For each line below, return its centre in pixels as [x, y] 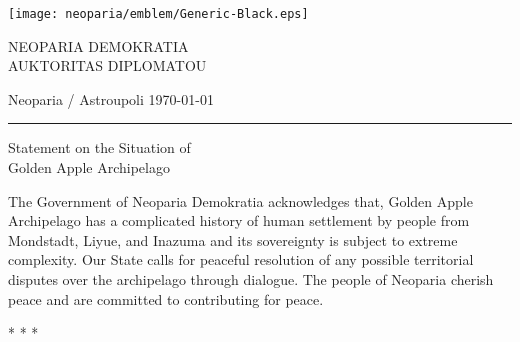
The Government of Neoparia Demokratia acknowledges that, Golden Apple [240, 200]
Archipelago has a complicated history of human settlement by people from [239, 220]
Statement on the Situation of [99, 147]
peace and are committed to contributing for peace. [166, 298]
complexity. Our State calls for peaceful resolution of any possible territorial [241, 259]
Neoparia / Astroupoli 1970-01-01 [111, 98]
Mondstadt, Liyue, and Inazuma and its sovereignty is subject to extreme [233, 239]
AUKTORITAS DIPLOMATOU [107, 65]
